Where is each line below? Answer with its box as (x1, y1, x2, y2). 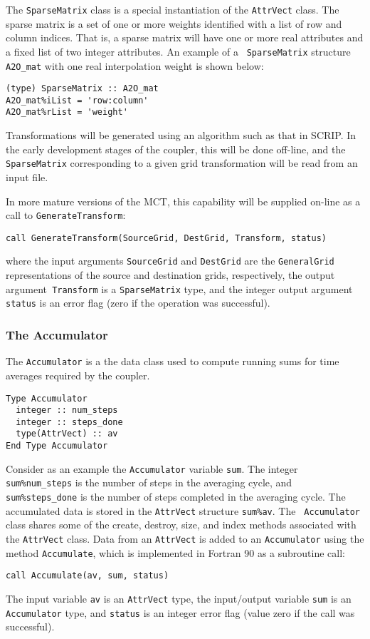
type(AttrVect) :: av (16, 429, 118, 439)
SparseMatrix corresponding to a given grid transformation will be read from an (6, 155, 358, 170)
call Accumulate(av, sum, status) (6, 571, 169, 581)
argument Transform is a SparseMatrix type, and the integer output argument (6, 281, 353, 296)
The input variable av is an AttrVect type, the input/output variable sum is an (6, 591, 351, 605)
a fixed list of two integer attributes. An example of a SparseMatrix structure (6, 44, 351, 58)
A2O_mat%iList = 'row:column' (6, 95, 149, 106)
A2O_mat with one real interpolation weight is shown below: (6, 58, 264, 73)
